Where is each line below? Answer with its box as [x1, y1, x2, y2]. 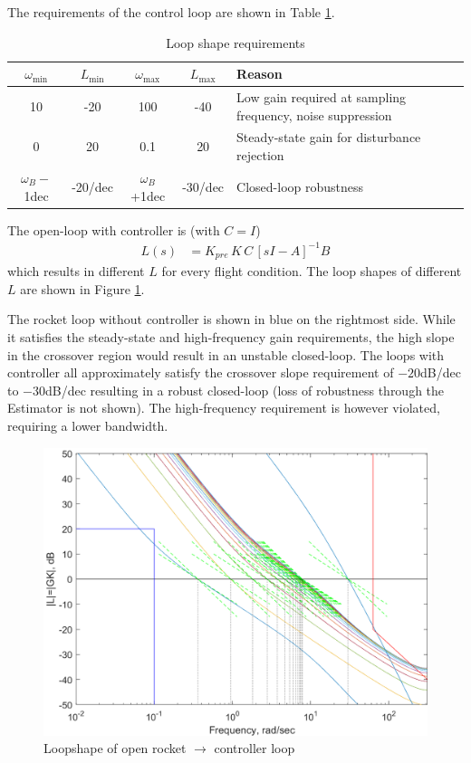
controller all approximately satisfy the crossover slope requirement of [7, 363, 394, 382]
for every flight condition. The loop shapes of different [161, 262, 462, 281]
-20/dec [72, 176, 114, 196]
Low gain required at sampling [236, 88, 407, 107]
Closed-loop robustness [236, 176, 364, 196]
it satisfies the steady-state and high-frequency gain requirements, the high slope [7, 327, 455, 346]
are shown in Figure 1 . [20, 279, 145, 298]
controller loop [214, 739, 295, 758]
